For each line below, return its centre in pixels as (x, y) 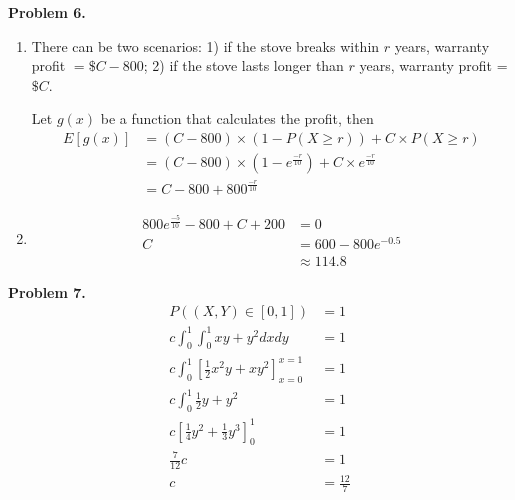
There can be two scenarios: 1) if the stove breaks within (205, 45)
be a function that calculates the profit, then (237, 118)
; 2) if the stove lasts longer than (243, 65)
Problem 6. (47, 12)
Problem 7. (47, 291)
